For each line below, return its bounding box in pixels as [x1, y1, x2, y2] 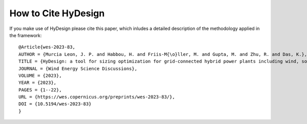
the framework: [9, 32, 42, 38]
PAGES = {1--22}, [18, 87, 62, 92]
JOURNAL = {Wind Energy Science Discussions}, [18, 66, 138, 71]
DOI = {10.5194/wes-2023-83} [18, 101, 92, 107]
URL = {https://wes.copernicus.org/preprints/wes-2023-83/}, [18, 94, 175, 100]
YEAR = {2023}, [18, 80, 57, 86]
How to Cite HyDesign [9, 8, 105, 19]
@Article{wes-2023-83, [18, 44, 76, 50]
